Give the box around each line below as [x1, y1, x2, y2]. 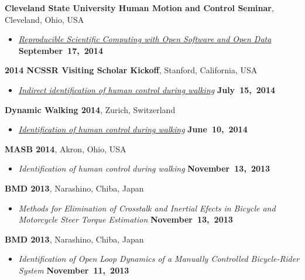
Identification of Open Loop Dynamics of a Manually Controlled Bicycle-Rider [18, 252, 300, 265]
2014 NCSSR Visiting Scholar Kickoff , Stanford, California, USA [5, 64, 258, 76]
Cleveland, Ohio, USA [5, 13, 84, 25]
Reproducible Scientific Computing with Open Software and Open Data [18, 33, 272, 45]
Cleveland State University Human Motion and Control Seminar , [5, 2, 274, 13]
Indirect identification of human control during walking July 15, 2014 [18, 83, 275, 95]
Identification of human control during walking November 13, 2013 [18, 162, 270, 175]
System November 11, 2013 [18, 264, 129, 276]
